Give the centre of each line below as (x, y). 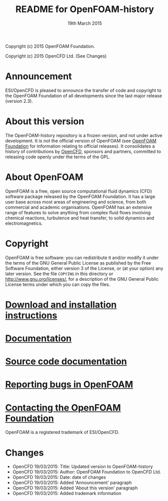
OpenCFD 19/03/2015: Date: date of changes (59, 477)
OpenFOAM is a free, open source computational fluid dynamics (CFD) (79, 191)
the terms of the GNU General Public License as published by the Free (78, 263)
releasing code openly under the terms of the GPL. (58, 157)
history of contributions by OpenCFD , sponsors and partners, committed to (83, 151)
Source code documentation (66, 362)
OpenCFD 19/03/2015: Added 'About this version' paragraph (75, 488)
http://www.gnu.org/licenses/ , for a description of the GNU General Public (82, 279)
